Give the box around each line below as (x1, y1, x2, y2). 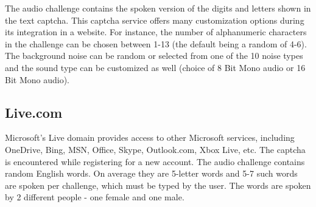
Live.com (5, 103, 62, 121)
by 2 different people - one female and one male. (5, 191, 184, 203)
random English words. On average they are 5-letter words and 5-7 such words (5, 167, 298, 180)
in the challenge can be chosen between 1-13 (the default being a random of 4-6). (5, 37, 307, 50)
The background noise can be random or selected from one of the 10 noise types (5, 49, 303, 62)
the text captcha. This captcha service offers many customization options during (5, 13, 304, 26)
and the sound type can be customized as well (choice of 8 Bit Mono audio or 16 (5, 61, 306, 73)
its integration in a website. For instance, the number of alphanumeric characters (5, 25, 307, 38)
